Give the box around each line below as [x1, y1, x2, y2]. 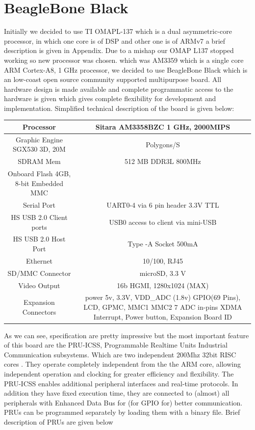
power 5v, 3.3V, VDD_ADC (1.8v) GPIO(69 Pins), [85, 292, 241, 302]
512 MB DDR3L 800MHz [125, 156, 201, 166]
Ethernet [25, 255, 52, 266]
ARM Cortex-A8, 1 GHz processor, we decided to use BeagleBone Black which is [4, 64, 248, 75]
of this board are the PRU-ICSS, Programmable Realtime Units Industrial [4, 340, 228, 350]
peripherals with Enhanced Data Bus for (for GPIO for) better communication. [4, 397, 243, 407]
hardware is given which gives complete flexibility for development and [4, 93, 216, 104]
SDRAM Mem [18, 156, 61, 166]
